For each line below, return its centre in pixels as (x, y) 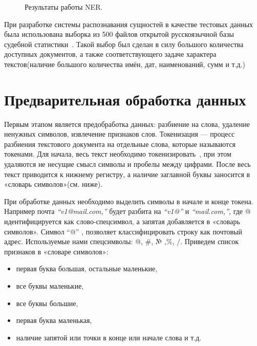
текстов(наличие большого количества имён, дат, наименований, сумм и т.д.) (125, 64)
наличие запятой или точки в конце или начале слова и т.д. (109, 337)
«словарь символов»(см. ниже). (53, 184)
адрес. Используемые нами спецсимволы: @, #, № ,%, (89, 241)
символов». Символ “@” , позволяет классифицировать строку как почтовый (123, 231)
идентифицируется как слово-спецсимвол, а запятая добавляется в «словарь (122, 221)
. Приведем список (210, 241)
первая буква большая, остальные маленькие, (87, 268)
